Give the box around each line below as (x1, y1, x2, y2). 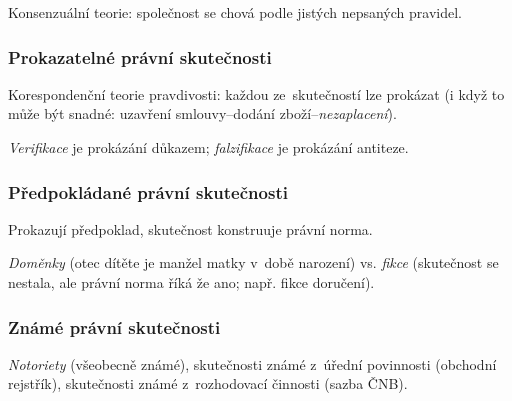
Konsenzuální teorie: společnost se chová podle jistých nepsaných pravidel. (8, 2, 462, 22)
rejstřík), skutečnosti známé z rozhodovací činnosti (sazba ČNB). (8, 373, 408, 394)
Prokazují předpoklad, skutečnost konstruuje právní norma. (8, 218, 373, 239)
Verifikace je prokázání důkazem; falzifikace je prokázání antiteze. (8, 137, 409, 157)
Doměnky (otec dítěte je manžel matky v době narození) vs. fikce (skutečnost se (8, 252, 499, 273)
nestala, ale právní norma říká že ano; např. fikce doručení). (8, 272, 375, 292)
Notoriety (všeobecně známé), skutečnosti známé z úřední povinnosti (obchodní (8, 353, 497, 374)
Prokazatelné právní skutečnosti (8, 44, 272, 69)
